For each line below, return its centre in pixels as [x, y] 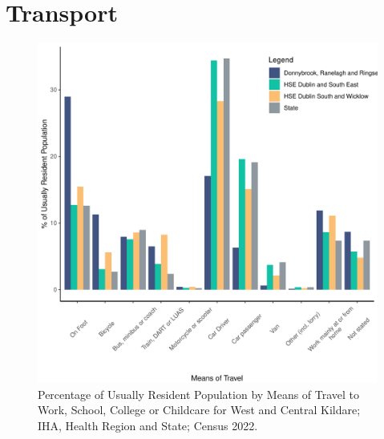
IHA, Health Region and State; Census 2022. [148, 425]
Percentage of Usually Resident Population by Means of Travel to [199, 394]
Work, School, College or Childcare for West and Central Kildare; [199, 410]
